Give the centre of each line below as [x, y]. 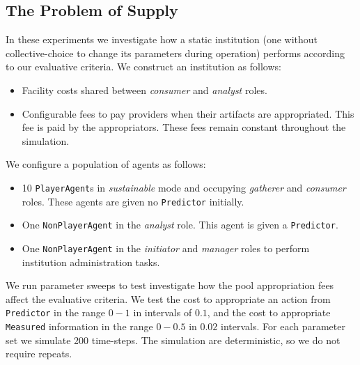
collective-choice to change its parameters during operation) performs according [175, 53]
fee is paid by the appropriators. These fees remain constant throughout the [184, 127]
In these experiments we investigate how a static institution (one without [162, 39]
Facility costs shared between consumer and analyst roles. [144, 90]
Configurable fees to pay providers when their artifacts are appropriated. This [188, 113]
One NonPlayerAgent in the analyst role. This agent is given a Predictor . [180, 225]
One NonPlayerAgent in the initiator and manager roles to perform [166, 248]
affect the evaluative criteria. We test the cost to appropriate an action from [168, 298]
